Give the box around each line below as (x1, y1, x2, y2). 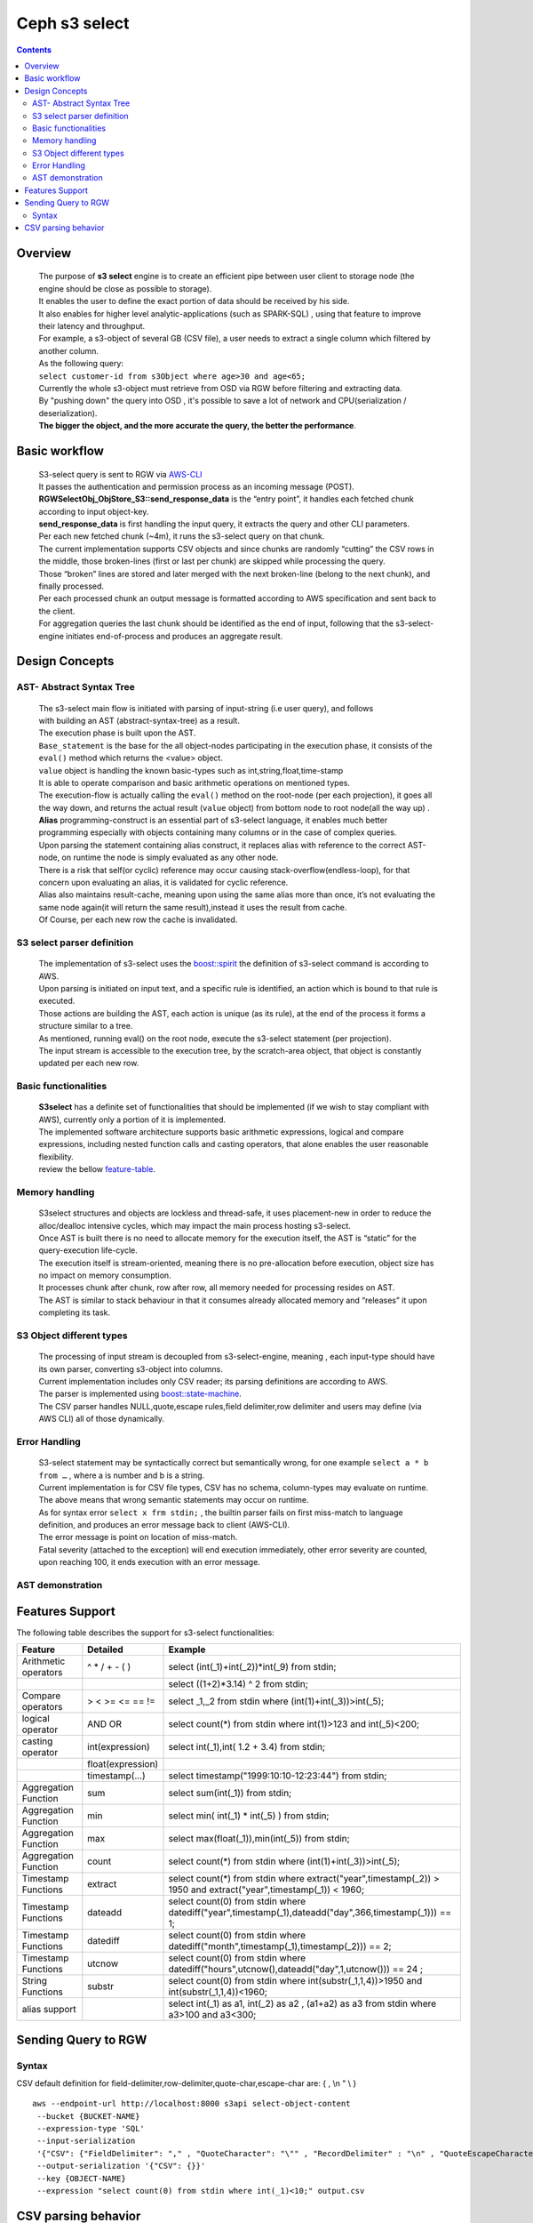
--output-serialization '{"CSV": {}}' (36, 2161, 206, 2171)
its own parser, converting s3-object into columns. (38, 1363, 224, 1374)
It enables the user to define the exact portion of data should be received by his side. (38, 296, 350, 307)
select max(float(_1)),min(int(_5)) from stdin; (168, 1833, 350, 1845)
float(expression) (87, 1758, 159, 1770)
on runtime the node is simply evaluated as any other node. (61, 852, 279, 863)
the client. (38, 606, 76, 616)
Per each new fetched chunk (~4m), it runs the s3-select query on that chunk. (38, 531, 325, 542)
